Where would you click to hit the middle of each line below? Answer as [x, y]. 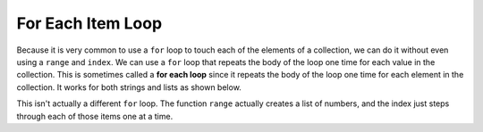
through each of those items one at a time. [95, 116]
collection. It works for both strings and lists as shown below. [129, 87]
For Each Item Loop [89, 23]
